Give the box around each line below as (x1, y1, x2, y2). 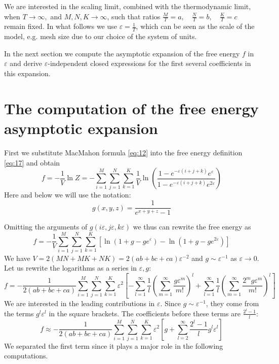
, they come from (206, 298, 259, 309)
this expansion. (4, 68, 51, 79)
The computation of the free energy (4, 97, 259, 118)
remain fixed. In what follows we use (4, 21, 117, 31)
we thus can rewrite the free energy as (133, 221, 251, 232)
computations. (4, 350, 48, 361)
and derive (10, 58, 43, 69)
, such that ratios (107, 11, 161, 21)
